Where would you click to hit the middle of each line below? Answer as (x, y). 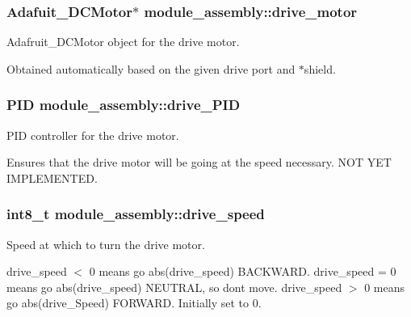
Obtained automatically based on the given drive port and (151, 68)
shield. (320, 68)
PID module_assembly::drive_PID (124, 105)
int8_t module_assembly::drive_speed (136, 214)
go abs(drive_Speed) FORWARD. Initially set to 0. (134, 303)
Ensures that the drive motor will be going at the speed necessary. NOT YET (199, 162)
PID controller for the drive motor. (93, 135)
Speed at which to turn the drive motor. (106, 244)
